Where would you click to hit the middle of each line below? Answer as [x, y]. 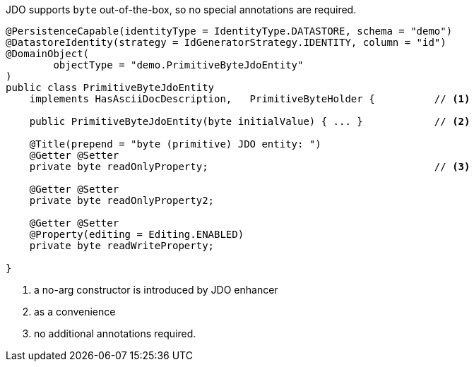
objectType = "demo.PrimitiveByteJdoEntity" [178, 65]
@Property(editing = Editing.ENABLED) [137, 234]
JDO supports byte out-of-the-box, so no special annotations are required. [181, 10]
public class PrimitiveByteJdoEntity [110, 88]
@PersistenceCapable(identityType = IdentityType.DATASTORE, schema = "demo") [229, 31]
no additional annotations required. [115, 333]
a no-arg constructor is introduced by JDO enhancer [156, 290]
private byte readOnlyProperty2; [122, 200]
